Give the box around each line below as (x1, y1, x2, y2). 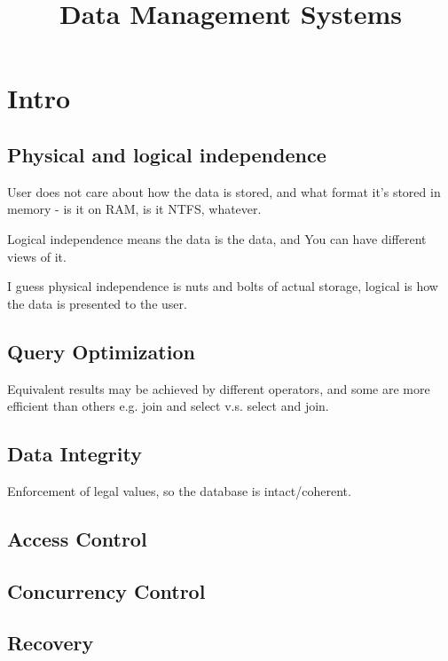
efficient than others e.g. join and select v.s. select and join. (7, 397, 329, 415)
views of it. (7, 247, 67, 265)
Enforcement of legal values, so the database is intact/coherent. (7, 481, 351, 500)
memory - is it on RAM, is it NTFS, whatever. (7, 200, 262, 218)
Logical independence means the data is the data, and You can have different (7, 229, 427, 248)
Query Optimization (7, 337, 195, 365)
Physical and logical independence (7, 140, 326, 168)
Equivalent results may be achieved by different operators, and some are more (7, 379, 430, 397)
